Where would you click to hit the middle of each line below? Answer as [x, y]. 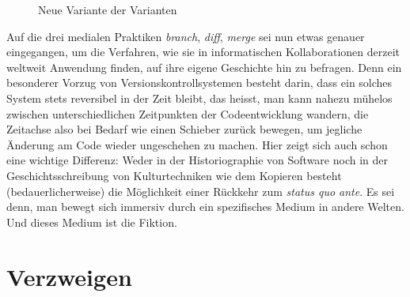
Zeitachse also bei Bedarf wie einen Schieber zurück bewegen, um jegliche [184, 129]
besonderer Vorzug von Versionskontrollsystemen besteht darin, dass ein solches [199, 83]
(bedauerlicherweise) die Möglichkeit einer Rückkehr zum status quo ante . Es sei [201, 191]
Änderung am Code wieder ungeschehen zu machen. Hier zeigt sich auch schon [197, 144]
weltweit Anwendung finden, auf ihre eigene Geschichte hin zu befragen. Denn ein [204, 67]
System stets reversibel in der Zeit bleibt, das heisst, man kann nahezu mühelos [199, 98]
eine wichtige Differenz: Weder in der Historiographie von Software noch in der [197, 160]
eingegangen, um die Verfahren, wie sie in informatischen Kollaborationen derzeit [203, 52]
